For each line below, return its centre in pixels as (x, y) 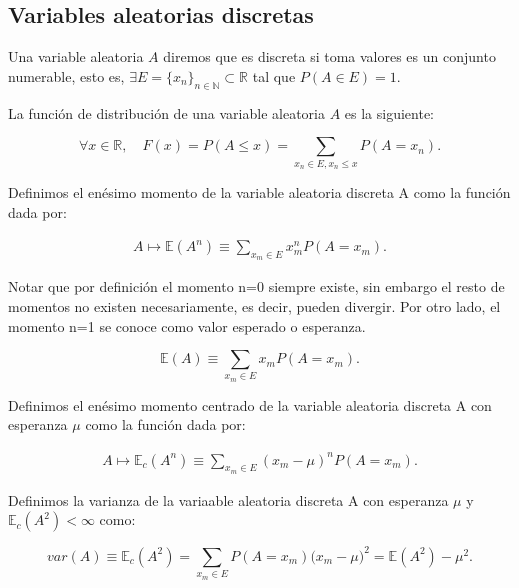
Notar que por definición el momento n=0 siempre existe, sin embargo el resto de (256, 286)
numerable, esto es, (66, 75)
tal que (274, 75)
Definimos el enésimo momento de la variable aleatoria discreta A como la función (259, 191)
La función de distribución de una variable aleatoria (166, 112)
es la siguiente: (389, 112)
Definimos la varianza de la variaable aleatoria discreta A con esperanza (228, 499)
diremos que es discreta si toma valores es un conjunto (329, 56)
